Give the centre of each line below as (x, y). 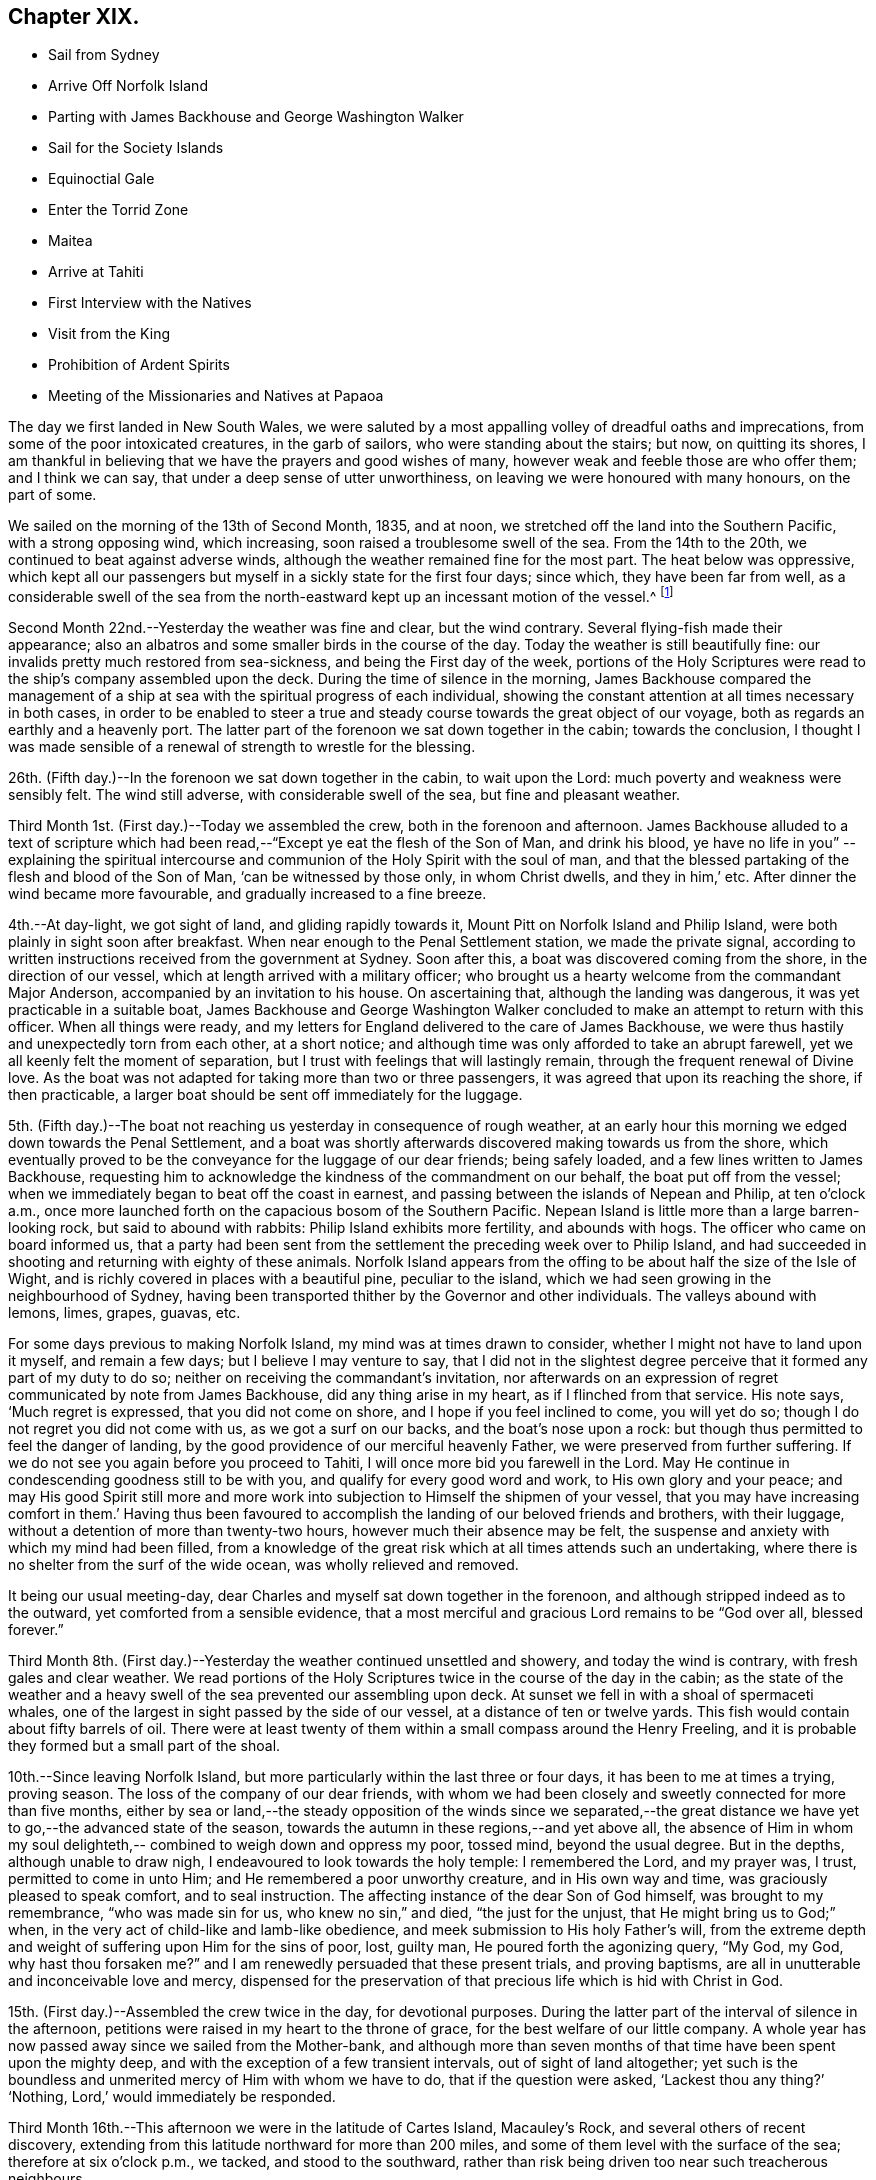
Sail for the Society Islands (136, 148)
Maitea (70, 241)
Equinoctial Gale (101, 179)
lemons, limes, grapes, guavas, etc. (124, 1313)
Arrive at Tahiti (96, 272)
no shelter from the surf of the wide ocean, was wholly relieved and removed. (263, 1565)
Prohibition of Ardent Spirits (139, 365)
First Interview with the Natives (150, 303)
